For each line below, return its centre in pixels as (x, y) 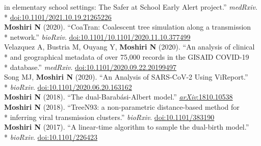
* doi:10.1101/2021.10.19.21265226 (58, 17)
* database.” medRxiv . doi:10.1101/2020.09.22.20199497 (90, 67)
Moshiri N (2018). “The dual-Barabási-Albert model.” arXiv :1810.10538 (119, 97)
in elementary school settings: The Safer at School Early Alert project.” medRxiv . (131, 7)
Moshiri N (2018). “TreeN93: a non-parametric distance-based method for (122, 106)
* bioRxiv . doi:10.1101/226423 (51, 137)
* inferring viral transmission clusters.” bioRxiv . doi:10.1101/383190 (109, 117)
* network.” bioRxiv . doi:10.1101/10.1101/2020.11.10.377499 (97, 36)
